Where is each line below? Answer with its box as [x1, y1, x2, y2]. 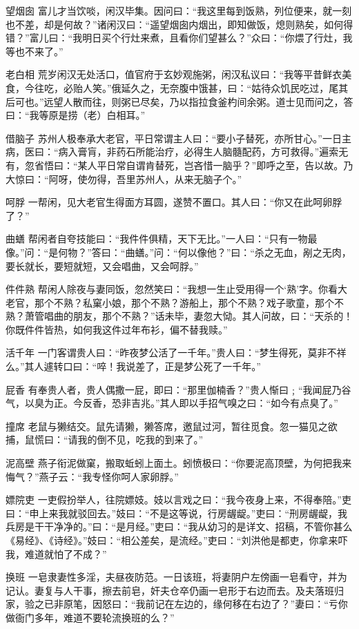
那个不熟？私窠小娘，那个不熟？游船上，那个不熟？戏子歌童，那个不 [34, 295, 344, 309]
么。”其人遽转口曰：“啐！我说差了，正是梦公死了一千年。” [6, 359, 261, 374]
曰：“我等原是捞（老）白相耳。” [6, 108, 146, 122]
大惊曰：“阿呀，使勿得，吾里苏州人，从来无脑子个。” [6, 171, 242, 186]
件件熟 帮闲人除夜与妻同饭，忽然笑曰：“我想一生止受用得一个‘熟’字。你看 [6, 282, 338, 296]
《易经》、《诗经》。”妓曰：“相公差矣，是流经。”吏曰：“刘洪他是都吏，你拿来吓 [6, 533, 348, 547]
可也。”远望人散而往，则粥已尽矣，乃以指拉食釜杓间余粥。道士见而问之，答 [14, 94, 353, 108]
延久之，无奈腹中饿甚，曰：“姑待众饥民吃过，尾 [121, 80, 339, 95]
